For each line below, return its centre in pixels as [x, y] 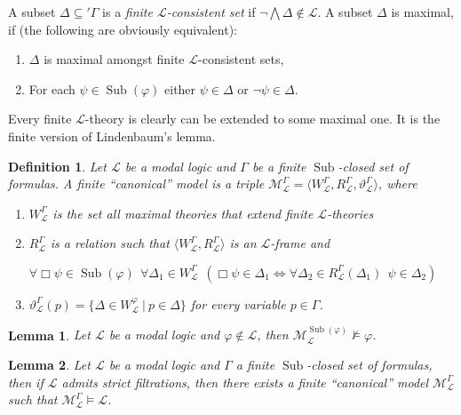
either [180, 88]
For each [52, 88]
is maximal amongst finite [114, 59]
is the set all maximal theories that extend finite [183, 213]
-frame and [300, 243]
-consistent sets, [241, 59]
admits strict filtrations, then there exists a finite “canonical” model [245, 382]
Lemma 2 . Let [49, 364]
